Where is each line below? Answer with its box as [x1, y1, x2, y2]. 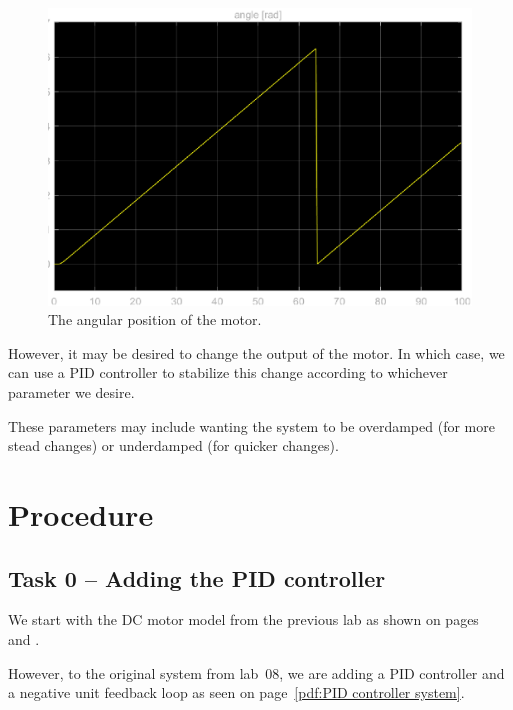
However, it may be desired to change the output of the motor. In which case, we [8, 342, 505, 363]
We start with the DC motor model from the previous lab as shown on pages [8, 609, 479, 630]
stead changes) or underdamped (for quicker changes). [8, 435, 339, 456]
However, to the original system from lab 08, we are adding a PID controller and [8, 662, 505, 683]
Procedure [8, 494, 154, 535]
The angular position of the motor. [48, 309, 262, 330]
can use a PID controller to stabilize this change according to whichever [8, 362, 448, 383]
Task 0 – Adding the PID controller [8, 562, 386, 593]
